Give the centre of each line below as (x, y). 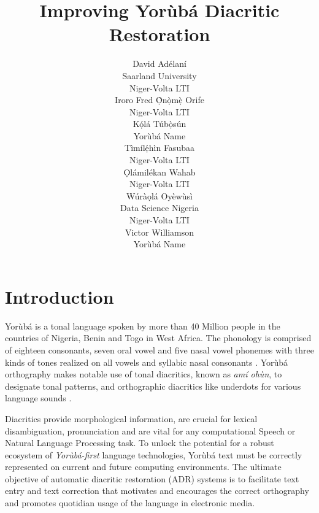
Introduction (60, 296)
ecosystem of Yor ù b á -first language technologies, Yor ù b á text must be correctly (154, 454)
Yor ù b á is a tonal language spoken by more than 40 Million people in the (143, 326)
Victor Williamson (159, 232)
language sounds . (38, 398)
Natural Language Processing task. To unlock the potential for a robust (140, 443)
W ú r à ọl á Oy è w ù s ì (159, 195)
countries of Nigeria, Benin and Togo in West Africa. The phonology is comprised (158, 338)
